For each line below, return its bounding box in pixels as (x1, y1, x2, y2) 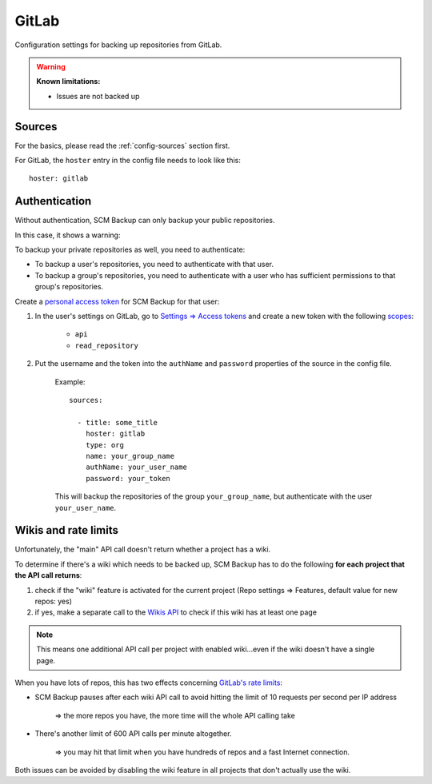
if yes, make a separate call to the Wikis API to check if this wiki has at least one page (34, 607, 318, 617)
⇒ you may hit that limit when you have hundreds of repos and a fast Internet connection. (54, 747, 350, 757)
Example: (54, 376, 86, 387)
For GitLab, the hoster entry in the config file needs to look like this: (14, 156, 242, 165)
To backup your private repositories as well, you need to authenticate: (14, 245, 246, 255)
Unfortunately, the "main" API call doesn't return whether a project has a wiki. (14, 544, 271, 555)
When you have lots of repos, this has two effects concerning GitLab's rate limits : (14, 678, 283, 687)
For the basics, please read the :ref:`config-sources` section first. (14, 141, 230, 150)
